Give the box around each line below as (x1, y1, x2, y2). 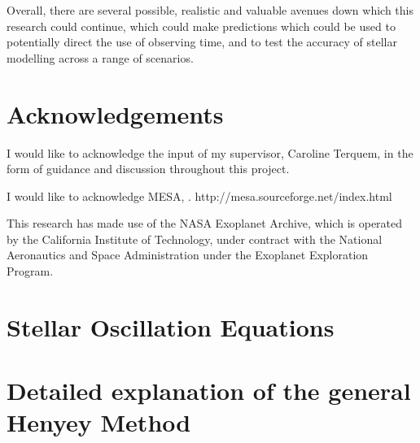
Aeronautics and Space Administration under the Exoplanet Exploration (7, 246, 369, 263)
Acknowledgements (7, 97, 224, 130)
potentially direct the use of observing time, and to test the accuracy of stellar (7, 33, 397, 50)
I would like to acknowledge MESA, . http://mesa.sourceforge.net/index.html (7, 187, 392, 204)
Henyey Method (7, 406, 191, 439)
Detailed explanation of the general (7, 374, 411, 407)
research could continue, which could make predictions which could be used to (7, 17, 396, 34)
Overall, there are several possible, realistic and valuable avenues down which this (7, 2, 413, 18)
